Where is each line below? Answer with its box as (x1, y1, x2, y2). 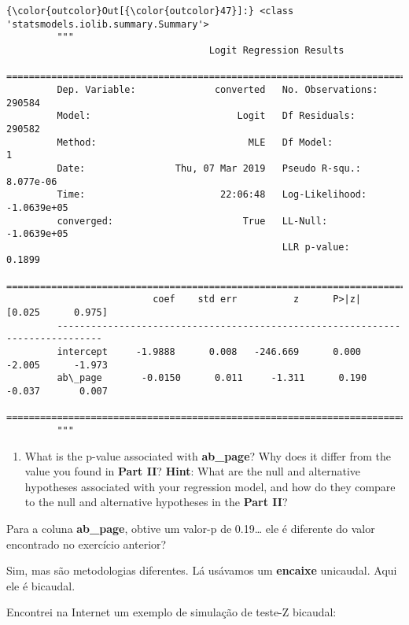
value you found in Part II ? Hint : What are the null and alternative (24, 463, 360, 479)
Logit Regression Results (208, 44, 345, 56)
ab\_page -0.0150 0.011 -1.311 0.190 (57, 372, 367, 384)
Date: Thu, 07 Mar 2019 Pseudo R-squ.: (57, 162, 362, 174)
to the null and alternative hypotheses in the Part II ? (24, 494, 288, 510)
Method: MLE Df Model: (57, 136, 333, 148)
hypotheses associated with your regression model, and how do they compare (24, 478, 396, 494)
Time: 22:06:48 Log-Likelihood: (57, 189, 367, 201)
